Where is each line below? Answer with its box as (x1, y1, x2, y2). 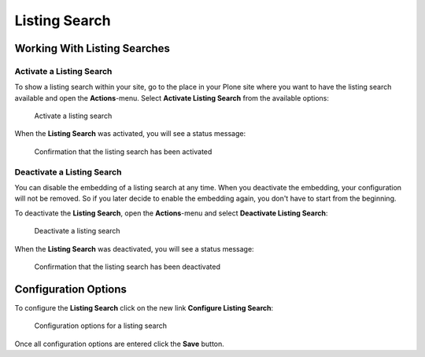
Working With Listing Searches (14, 42, 171, 55)
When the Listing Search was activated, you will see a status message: (14, 129, 246, 138)
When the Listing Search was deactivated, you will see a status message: (14, 244, 255, 253)
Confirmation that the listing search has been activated (34, 146, 213, 156)
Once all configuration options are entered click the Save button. (14, 339, 224, 348)
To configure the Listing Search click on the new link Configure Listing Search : (14, 303, 274, 312)
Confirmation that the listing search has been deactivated (34, 262, 220, 271)
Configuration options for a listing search (34, 321, 167, 330)
